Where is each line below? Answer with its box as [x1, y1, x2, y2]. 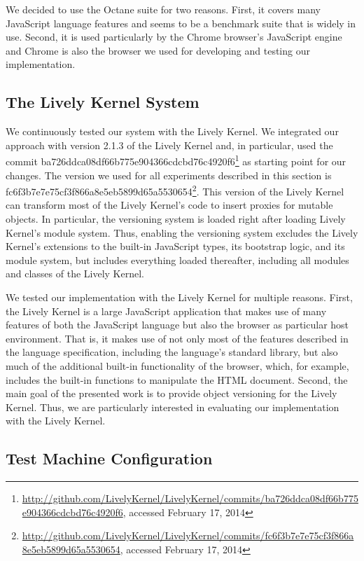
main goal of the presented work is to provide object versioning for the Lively [6, 386, 337, 401]
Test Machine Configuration [6, 448, 213, 469]
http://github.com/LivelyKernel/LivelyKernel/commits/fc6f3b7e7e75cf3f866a [22, 528, 354, 543]
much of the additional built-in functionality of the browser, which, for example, [6, 358, 349, 373]
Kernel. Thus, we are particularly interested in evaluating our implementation [6, 399, 339, 414]
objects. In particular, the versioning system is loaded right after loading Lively [6, 212, 346, 226]
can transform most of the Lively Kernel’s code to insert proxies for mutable [6, 198, 333, 212]
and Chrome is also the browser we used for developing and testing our [6, 43, 310, 57]
